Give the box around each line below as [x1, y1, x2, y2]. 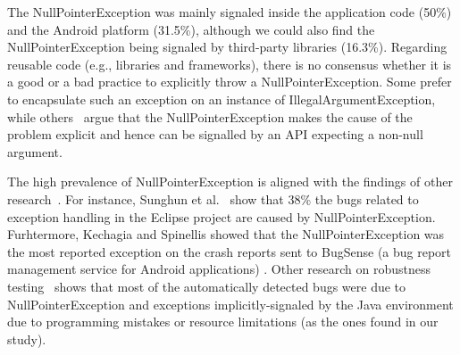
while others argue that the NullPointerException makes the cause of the [7, 107, 413, 126]
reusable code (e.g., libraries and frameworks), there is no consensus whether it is [7, 54, 452, 73]
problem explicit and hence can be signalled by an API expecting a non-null [7, 125, 423, 144]
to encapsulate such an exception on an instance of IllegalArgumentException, [7, 89, 436, 108]
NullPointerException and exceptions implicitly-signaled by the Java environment [7, 294, 454, 313]
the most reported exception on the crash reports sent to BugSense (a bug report [7, 242, 452, 260]
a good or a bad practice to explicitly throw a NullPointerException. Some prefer [7, 72, 452, 91]
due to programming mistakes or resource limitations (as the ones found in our [7, 312, 439, 331]
